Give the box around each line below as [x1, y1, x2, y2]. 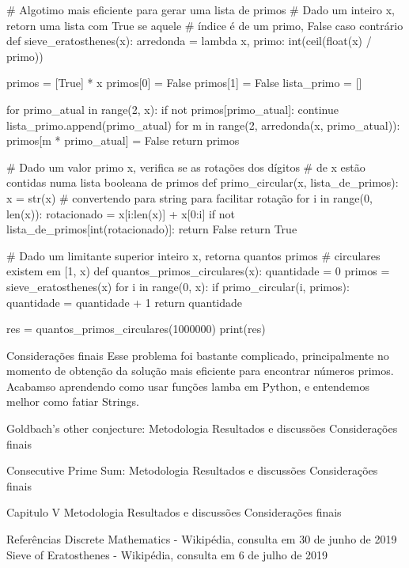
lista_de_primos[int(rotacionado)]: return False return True [6, 221, 297, 237]
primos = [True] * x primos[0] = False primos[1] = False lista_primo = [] [6, 74, 362, 91]
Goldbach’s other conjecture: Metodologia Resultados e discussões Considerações [6, 420, 398, 437]
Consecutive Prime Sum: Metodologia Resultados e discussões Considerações [6, 462, 378, 479]
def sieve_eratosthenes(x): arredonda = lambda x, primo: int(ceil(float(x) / [6, 32, 372, 49]
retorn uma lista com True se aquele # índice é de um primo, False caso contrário [6, 17, 403, 33]
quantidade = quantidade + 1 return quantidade [6, 293, 243, 310]
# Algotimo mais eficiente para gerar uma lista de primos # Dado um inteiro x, [6, 2, 395, 17]
